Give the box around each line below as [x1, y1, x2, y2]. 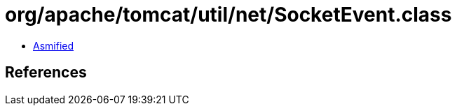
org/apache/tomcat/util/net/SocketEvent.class [5, 3, 452, 27]
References [5, 64, 87, 82]
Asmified [33, 39, 74, 52]
